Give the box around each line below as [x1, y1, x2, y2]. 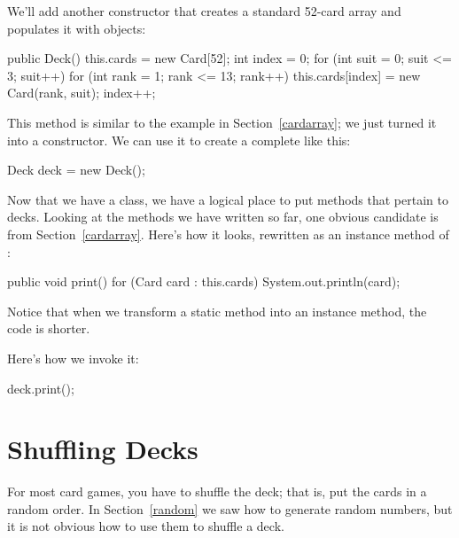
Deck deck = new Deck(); [7, 160, 145, 179]
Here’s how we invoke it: [7, 348, 139, 367]
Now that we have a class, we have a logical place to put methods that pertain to [7, 190, 448, 208]
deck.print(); [7, 378, 74, 397]
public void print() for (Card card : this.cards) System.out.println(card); [7, 272, 401, 291]
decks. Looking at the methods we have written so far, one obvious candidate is [7, 207, 439, 226]
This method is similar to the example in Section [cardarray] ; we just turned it [7, 113, 437, 131]
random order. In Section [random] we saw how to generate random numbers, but [7, 499, 453, 518]
